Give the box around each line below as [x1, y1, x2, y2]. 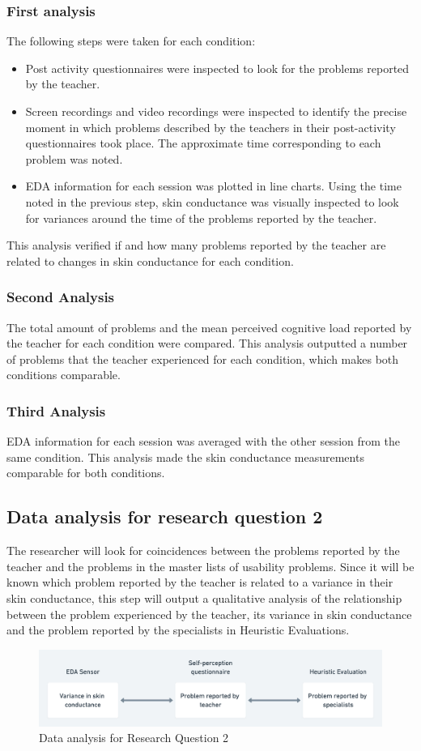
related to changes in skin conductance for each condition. [6, 252, 294, 269]
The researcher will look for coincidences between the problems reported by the [6, 542, 400, 559]
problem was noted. [25, 150, 123, 167]
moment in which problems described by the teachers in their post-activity [25, 118, 396, 135]
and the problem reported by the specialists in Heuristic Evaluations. [6, 621, 350, 638]
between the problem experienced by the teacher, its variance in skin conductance [6, 605, 412, 622]
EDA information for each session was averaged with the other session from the [6, 433, 401, 450]
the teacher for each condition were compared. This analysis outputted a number [6, 335, 408, 352]
